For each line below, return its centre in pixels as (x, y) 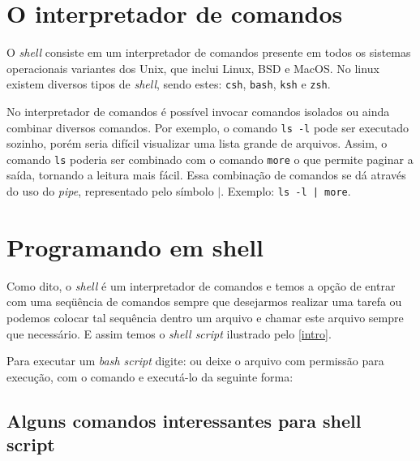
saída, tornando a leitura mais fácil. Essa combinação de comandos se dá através (206, 175)
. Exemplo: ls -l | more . (286, 191)
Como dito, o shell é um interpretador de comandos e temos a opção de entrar (201, 285)
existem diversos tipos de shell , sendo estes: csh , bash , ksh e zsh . (169, 84)
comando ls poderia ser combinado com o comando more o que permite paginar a (210, 159)
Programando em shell (135, 246)
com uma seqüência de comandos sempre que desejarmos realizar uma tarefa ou (204, 302)
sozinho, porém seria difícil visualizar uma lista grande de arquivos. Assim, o (197, 143)
